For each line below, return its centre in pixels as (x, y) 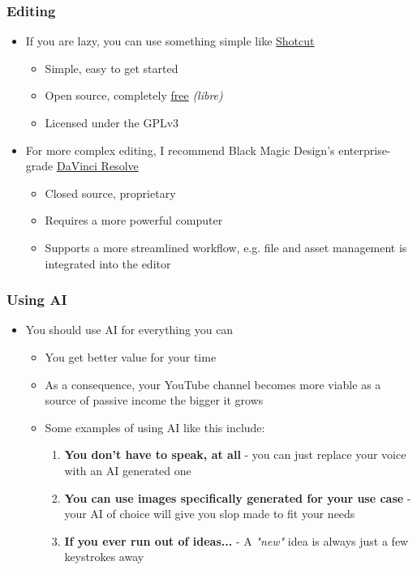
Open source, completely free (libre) (134, 95)
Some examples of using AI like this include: (155, 427)
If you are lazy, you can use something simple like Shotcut (170, 41)
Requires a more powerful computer (134, 220)
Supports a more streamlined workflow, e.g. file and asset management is (226, 247)
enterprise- (365, 150)
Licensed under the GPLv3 (112, 122)
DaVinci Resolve (97, 166)
